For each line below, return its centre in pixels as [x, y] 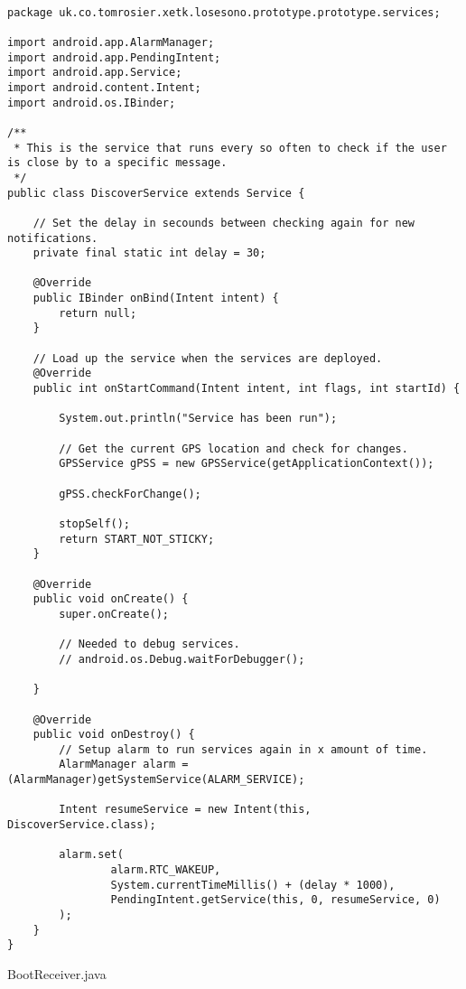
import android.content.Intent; [104, 87]
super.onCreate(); [114, 614]
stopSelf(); [95, 523]
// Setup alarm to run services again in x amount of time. [243, 749]
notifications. [53, 238]
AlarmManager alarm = [124, 765]
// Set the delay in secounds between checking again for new [224, 223]
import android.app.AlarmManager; [111, 42]
